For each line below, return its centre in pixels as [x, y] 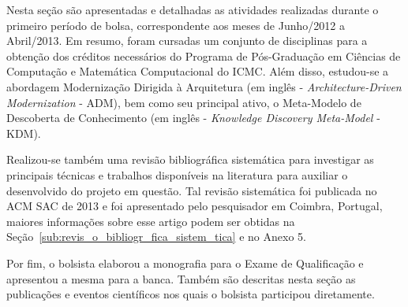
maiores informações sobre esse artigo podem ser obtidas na [151, 221]
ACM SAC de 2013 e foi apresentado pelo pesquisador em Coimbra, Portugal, [195, 206]
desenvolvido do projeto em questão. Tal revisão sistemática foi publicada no [192, 190]
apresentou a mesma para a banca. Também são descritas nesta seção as [181, 278]
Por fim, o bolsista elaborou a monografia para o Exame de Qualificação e [185, 263]
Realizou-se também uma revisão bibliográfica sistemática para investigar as [190, 159]
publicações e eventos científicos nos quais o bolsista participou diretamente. [191, 294]
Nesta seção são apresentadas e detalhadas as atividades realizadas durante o [193, 9]
